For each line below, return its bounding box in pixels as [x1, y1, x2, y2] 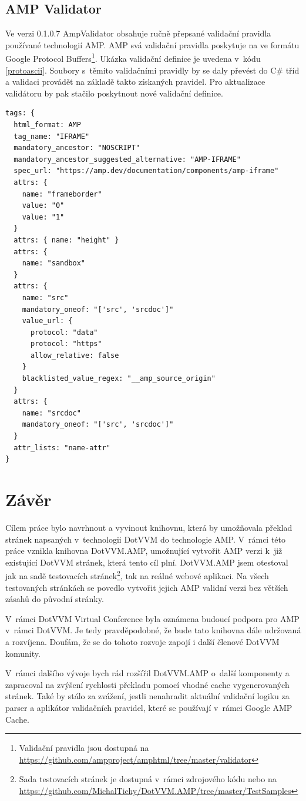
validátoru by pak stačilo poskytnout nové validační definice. [5, 87, 223, 99]
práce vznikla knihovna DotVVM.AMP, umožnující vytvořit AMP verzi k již [5, 544, 283, 557]
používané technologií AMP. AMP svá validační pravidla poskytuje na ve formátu [5, 38, 300, 51]
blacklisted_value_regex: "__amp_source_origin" [22, 374, 216, 383]
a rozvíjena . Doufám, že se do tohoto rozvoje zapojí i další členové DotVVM [5, 635, 280, 647]
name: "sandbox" [22, 259, 86, 268]
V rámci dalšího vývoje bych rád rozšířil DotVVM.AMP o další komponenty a [5, 667, 290, 679]
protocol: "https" [30, 340, 102, 348]
